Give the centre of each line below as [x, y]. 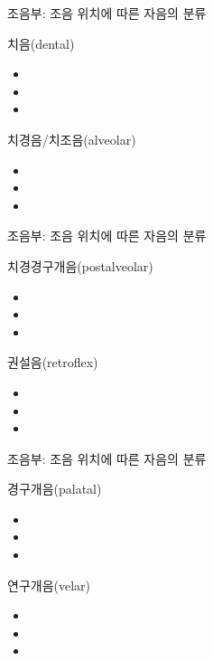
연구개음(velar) [49, 585]
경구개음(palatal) [55, 489]
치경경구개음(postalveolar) [80, 265]
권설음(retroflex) [53, 362]
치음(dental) [41, 43]
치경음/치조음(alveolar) [72, 139]
